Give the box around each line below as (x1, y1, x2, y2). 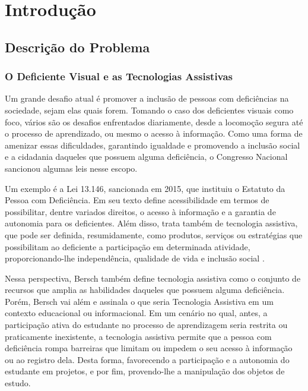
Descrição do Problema (5, 37, 150, 56)
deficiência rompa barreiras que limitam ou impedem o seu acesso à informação (5, 342, 293, 354)
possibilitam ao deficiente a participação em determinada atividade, (5, 240, 250, 253)
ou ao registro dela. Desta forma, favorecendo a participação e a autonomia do (5, 353, 290, 365)
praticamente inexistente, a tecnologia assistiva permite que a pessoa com (5, 330, 272, 342)
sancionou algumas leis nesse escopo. (5, 162, 138, 174)
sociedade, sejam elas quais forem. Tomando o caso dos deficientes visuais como (5, 103, 294, 116)
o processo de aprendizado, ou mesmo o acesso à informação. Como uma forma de (5, 127, 303, 140)
